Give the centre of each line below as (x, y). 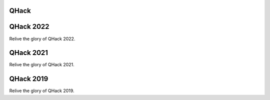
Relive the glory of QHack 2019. (42, 91)
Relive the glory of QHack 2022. (42, 39)
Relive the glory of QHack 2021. (42, 65)
